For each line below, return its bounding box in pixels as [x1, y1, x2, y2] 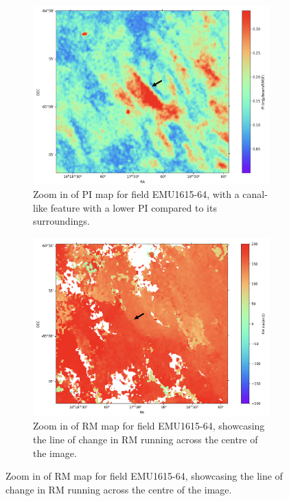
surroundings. [33, 214, 90, 228]
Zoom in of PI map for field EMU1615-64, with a [33, 187, 240, 201]
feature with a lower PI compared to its [50, 200, 217, 214]
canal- [242, 187, 268, 201]
